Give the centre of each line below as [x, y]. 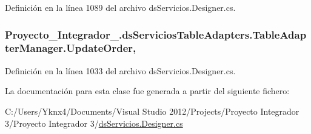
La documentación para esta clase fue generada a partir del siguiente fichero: [147, 91]
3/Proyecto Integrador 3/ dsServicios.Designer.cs [94, 123]
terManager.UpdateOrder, [71, 48]
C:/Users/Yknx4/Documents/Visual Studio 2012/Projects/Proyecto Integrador [152, 111]
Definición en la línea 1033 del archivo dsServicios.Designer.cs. [120, 70]
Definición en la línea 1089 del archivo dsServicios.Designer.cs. [120, 7]
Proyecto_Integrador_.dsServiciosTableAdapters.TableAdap [156, 34]
